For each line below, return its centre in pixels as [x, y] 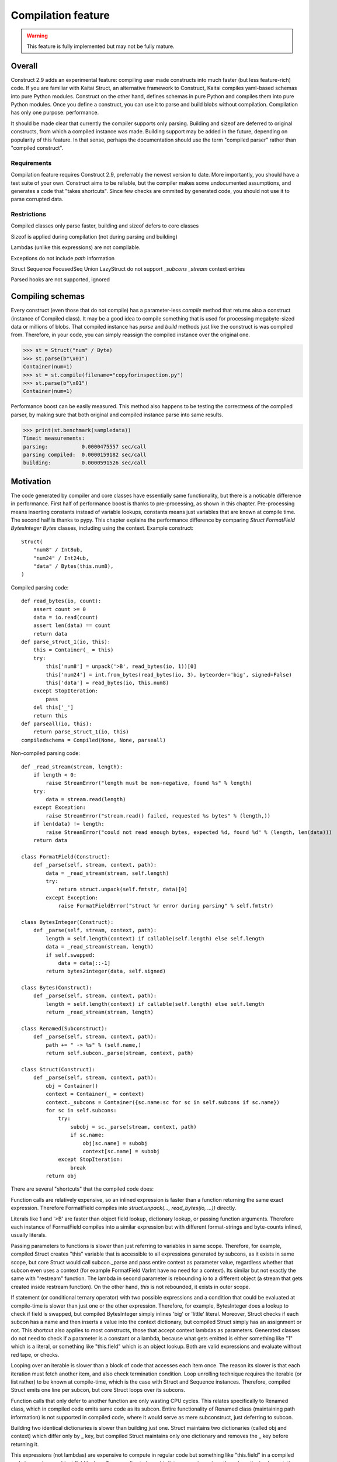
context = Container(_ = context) [95, 1094]
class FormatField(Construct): [66, 856]
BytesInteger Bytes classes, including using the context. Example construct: [102, 528]
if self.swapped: [71, 955]
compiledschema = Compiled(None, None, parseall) [94, 740]
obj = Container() [72, 1086]
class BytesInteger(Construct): [67, 922]
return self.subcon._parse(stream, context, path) [120, 1053]
